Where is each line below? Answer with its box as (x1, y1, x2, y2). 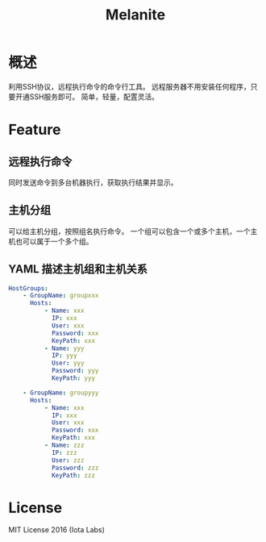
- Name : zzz (44, 441, 85, 449)
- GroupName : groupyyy (23, 389, 99, 397)
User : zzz (51, 456, 85, 465)
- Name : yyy (44, 344, 85, 352)
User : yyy (51, 359, 85, 368)
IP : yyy (51, 352, 78, 360)
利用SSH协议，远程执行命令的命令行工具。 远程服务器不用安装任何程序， (8, 81, 251, 91)
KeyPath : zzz (51, 471, 95, 479)
